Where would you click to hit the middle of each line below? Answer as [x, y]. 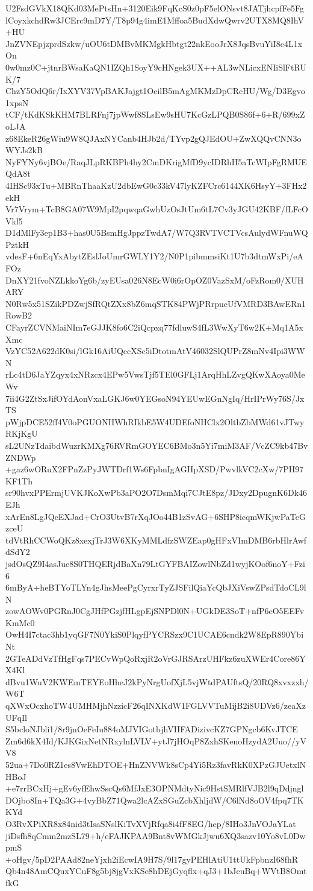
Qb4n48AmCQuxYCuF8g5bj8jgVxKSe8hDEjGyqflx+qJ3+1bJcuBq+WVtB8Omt [156, 871]
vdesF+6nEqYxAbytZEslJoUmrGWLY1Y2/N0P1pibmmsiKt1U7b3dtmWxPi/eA [154, 256]
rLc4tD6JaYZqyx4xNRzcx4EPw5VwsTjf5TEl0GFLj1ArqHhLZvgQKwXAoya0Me [155, 374]
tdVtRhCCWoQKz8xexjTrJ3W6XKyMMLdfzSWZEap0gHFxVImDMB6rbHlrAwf [156, 540]
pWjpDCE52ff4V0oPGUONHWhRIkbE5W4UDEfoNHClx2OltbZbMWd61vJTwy [155, 421]
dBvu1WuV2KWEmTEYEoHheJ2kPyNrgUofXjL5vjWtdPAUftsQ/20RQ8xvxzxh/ [157, 681]
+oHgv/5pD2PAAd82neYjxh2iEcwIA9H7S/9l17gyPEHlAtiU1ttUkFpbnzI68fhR [152, 859]
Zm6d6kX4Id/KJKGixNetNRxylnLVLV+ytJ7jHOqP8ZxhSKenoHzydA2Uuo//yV [156, 740]
